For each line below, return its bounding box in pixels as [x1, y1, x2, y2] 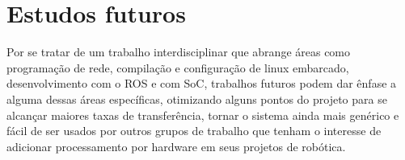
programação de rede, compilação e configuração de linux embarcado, [6, 59, 349, 76]
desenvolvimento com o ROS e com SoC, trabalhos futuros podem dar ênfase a [6, 75, 397, 92]
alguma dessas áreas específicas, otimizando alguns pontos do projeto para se [6, 90, 387, 107]
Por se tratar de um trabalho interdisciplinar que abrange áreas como [6, 43, 351, 60]
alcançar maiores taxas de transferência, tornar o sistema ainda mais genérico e [6, 106, 399, 123]
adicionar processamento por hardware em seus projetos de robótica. [6, 137, 346, 154]
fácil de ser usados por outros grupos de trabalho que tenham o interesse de [6, 122, 382, 139]
